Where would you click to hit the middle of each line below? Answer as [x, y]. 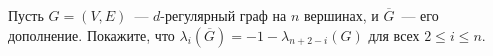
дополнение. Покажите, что [91, 34]
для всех [394, 34]
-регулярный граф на [223, 15]
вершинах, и [341, 15]
